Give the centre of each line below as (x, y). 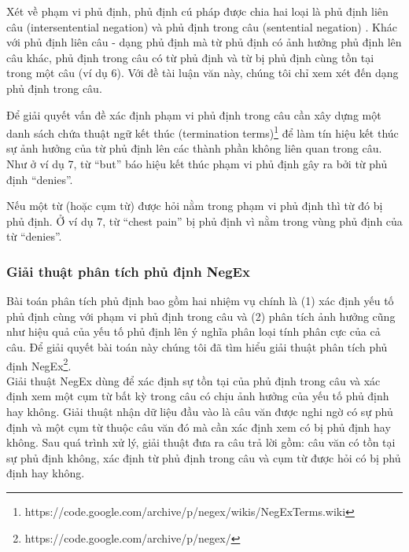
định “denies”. (40, 179)
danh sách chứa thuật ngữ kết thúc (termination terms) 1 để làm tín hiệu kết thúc (203, 132)
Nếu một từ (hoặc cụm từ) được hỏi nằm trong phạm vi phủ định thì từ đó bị (195, 206)
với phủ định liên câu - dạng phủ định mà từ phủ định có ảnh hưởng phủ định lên (204, 42)
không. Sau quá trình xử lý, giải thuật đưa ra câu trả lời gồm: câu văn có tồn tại (201, 442)
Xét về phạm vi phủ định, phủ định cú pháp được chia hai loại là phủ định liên (197, 11)
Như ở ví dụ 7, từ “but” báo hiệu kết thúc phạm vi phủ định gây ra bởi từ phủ (197, 164)
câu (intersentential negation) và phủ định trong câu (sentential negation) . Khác (202, 26)
